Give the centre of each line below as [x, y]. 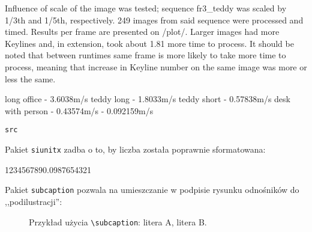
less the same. [30, 78]
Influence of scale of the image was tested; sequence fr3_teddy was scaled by [146, 8]
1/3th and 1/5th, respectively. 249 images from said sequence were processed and [154, 20]
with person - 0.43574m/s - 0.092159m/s [79, 110]
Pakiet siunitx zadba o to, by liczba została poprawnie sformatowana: [135, 149]
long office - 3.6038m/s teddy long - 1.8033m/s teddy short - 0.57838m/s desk [148, 99]
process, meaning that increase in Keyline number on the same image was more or [156, 66]
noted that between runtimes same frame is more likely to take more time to [145, 55]
